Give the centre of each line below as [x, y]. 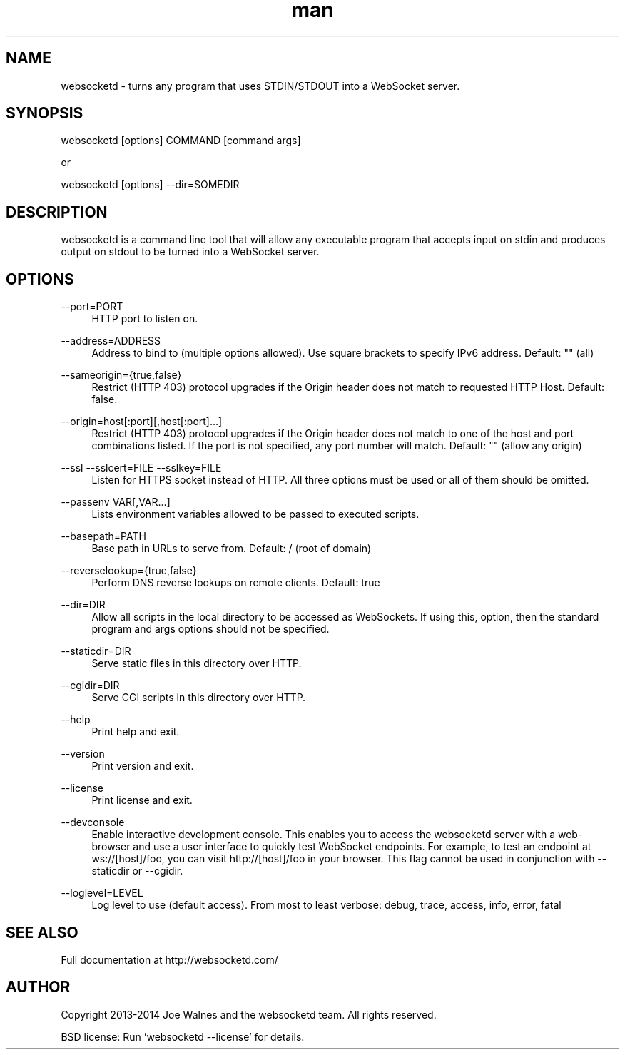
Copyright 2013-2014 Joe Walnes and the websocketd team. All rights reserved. [249, 1014]
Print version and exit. [143, 766]
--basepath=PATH [103, 536]
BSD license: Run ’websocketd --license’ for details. [183, 1036]
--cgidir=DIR [90, 686]
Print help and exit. [136, 732]
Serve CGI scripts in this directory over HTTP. [199, 698]
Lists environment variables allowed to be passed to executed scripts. [255, 514]
